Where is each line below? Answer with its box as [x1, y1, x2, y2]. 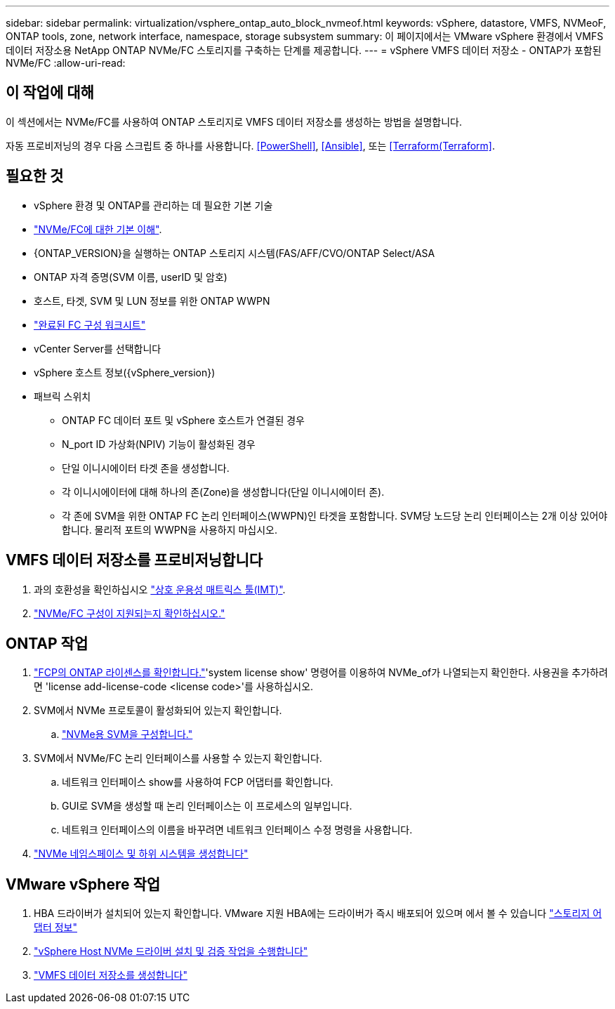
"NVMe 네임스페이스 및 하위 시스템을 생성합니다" [34, 848, 249, 860]
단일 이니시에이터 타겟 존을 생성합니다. [62, 461, 230, 474]
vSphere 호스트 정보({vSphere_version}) [34, 366, 216, 378]
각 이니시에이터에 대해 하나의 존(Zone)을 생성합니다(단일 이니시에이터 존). [62, 485, 385, 498]
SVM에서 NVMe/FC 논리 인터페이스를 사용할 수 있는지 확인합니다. [34, 752, 322, 765]
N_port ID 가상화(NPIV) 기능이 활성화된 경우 [62, 437, 256, 450]
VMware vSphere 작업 [6, 875, 161, 893]
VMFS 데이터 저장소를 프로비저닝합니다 [6, 551, 263, 569]
